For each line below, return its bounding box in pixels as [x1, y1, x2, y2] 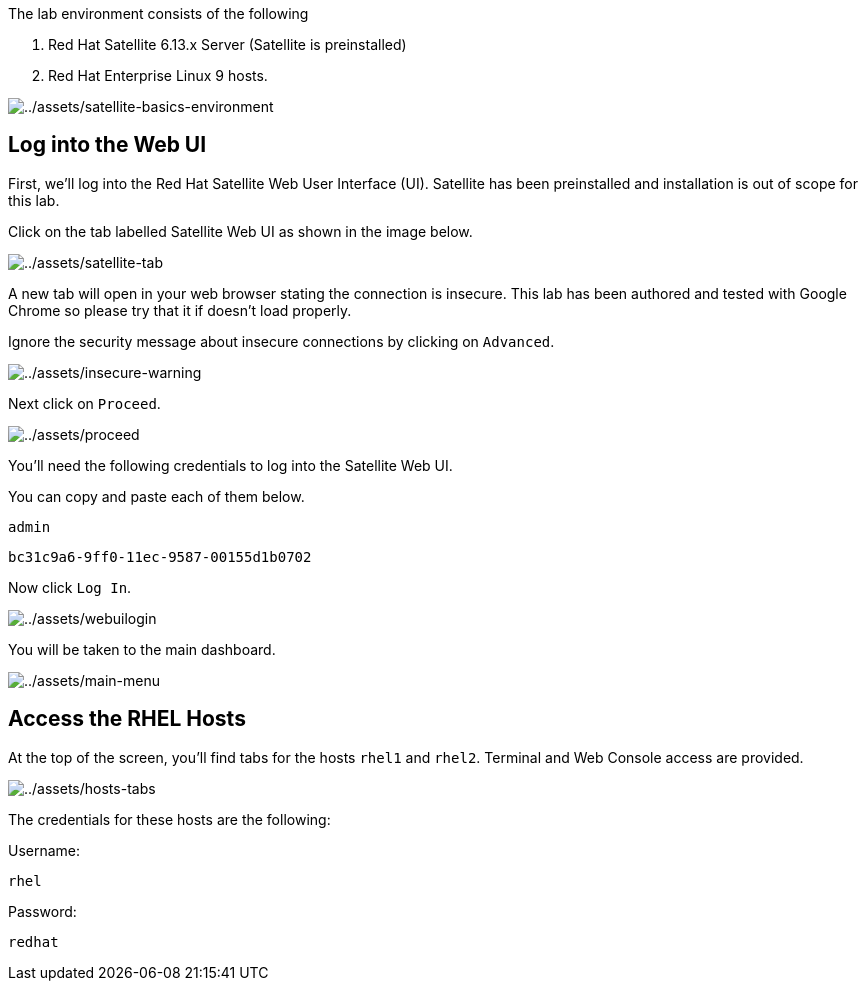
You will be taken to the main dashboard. [8, 640, 276, 658]
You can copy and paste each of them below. [8, 487, 305, 505]
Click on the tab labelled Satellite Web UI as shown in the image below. [8, 222, 473, 240]
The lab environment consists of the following [8, 5, 309, 22]
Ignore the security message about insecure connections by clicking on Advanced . [8, 332, 555, 350]
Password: [8, 902, 77, 920]
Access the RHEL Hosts [8, 706, 246, 732]
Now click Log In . [8, 578, 132, 596]
